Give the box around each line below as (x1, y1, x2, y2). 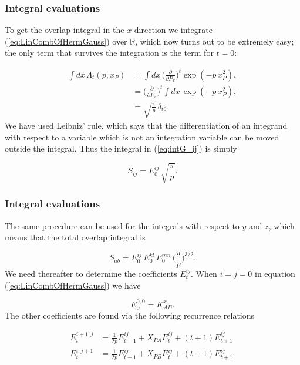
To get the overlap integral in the (5, 24, 124, 36)
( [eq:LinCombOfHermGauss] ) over (5, 35, 127, 47)
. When (191, 267, 217, 279)
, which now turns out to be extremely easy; (135, 35, 294, 47)
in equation (255, 267, 295, 279)
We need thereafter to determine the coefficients (5, 267, 177, 279)
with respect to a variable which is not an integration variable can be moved (5, 130, 279, 143)
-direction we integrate (132, 24, 213, 36)
